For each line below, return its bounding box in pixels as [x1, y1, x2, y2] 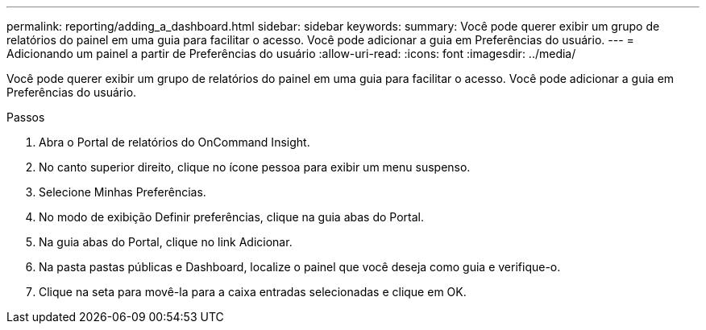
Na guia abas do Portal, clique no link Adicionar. [39, 235, 293, 249]
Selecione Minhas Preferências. [39, 185, 206, 199]
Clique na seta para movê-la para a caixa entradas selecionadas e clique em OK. [39, 285, 467, 299]
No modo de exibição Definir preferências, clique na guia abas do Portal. [39, 210, 424, 224]
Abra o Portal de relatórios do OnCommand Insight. [39, 135, 310, 149]
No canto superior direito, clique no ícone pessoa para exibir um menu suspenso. [39, 160, 471, 174]
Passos [6, 110, 45, 124]
